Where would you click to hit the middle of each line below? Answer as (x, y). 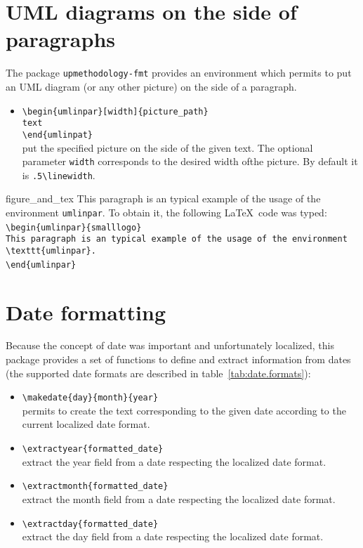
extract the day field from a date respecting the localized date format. (173, 536)
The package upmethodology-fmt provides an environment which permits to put (179, 73)
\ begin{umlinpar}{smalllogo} (74, 227)
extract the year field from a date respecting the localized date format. (174, 461)
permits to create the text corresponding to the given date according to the (184, 410)
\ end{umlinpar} (41, 265)
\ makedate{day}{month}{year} (90, 398)
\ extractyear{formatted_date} (93, 449)
